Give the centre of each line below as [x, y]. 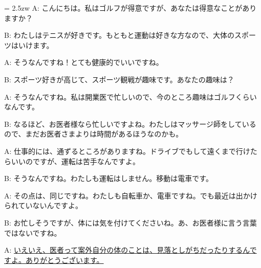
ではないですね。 [33, 232]
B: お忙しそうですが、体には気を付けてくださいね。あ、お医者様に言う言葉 [130, 222]
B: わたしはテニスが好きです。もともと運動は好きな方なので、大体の [119, 35]
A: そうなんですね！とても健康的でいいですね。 [84, 62]
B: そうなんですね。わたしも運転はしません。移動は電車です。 [108, 178]
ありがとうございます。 [64, 260]
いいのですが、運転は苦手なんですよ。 [75, 161]
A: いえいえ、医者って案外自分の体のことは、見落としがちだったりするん [127, 250]
